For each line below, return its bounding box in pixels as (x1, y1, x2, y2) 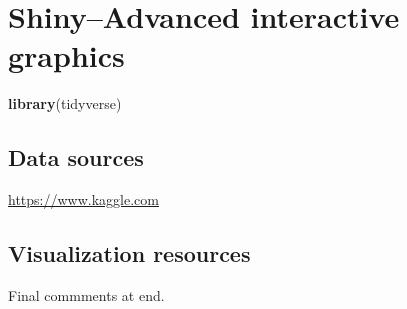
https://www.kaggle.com (8, 189, 159, 210)
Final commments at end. (8, 284, 165, 305)
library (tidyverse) (8, 93, 122, 114)
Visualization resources (8, 238, 251, 269)
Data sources (8, 142, 144, 173)
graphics (8, 35, 125, 76)
